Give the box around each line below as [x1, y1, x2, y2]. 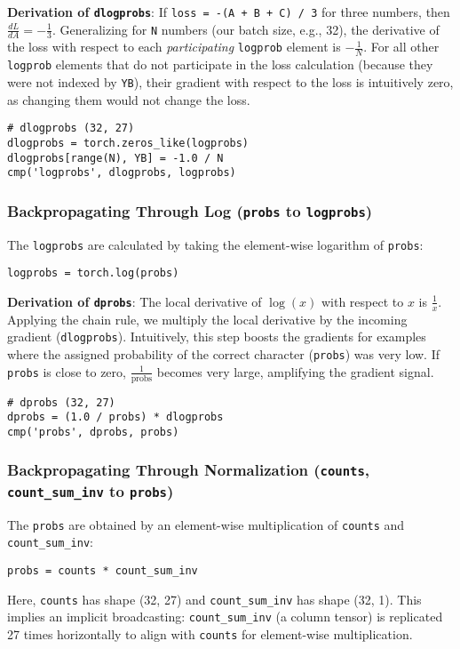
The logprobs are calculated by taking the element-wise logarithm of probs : [7, 235, 424, 253]
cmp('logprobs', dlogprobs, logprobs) [7, 166, 236, 180]
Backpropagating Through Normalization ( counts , [7, 459, 370, 481]
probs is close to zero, [7, 362, 126, 381]
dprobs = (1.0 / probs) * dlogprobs [7, 411, 224, 424]
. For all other [363, 37, 440, 56]
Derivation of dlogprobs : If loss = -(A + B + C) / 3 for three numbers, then [7, 3, 450, 20]
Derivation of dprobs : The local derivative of [7, 292, 262, 310]
